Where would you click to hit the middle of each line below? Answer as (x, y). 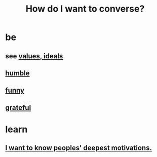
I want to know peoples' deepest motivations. (78, 148)
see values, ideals (34, 56)
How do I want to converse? (85, 9)
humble (17, 73)
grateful (18, 108)
